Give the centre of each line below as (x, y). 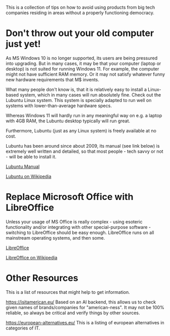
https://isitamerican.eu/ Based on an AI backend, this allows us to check (81, 302)
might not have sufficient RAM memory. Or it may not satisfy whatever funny (86, 74)
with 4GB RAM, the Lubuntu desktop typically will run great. (68, 121)
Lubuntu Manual (23, 166)
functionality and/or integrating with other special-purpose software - (78, 227)
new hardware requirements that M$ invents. (53, 79)
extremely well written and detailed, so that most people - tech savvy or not (84, 151)
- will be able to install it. (31, 156)
